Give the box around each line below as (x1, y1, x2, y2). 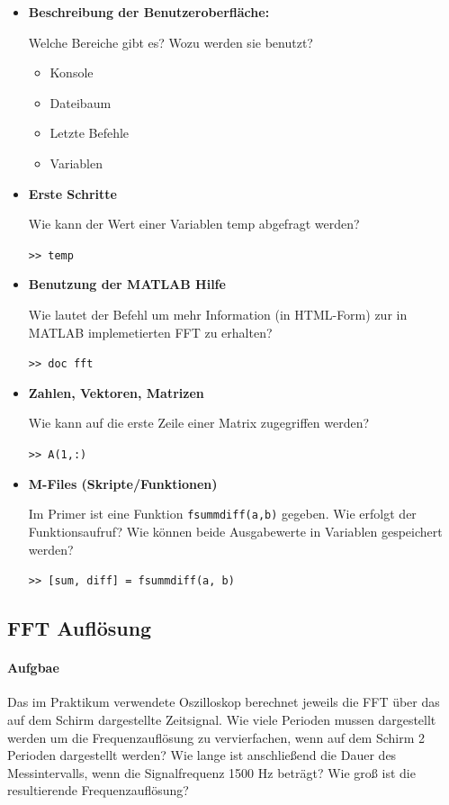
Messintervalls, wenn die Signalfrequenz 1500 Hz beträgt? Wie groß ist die (7, 763, 416, 782)
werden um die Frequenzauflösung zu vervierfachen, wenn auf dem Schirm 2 (7, 728, 426, 746)
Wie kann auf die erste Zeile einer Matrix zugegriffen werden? (28, 413, 370, 432)
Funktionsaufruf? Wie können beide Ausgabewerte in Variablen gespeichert (28, 521, 443, 540)
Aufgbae (7, 658, 59, 677)
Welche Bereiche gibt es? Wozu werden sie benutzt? (28, 32, 313, 51)
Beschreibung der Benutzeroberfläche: (28, 3, 270, 21)
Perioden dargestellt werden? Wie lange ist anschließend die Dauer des (7, 746, 397, 764)
